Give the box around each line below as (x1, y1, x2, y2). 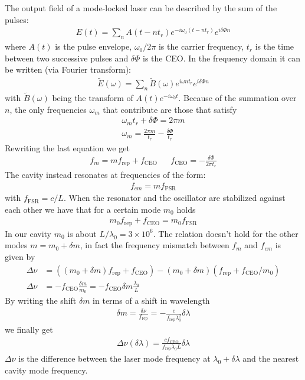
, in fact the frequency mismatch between (80, 239, 229, 251)
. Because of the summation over (178, 92, 297, 104)
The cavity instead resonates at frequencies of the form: (5, 168, 206, 180)
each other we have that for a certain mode (5, 203, 161, 215)
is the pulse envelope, (55, 40, 132, 53)
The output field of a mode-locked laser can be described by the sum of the (5, 2, 277, 14)
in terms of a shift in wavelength (93, 294, 210, 307)
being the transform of (52, 92, 133, 104)
